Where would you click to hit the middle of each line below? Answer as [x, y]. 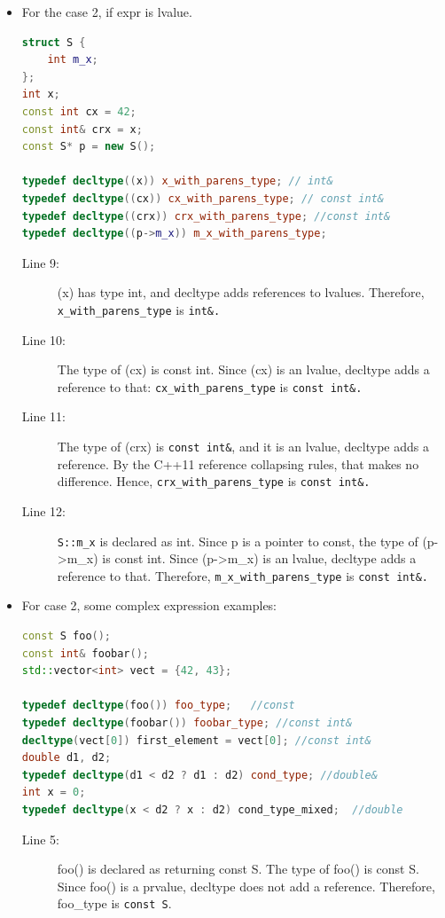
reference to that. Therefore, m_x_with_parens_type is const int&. [242, 575]
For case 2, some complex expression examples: [149, 605]
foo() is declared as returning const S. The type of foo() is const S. [238, 869]
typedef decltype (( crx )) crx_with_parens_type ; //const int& [206, 216]
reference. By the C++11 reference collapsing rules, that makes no [238, 463]
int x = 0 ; [54, 792]
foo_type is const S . [114, 903]
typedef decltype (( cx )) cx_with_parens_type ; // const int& [203, 198]
